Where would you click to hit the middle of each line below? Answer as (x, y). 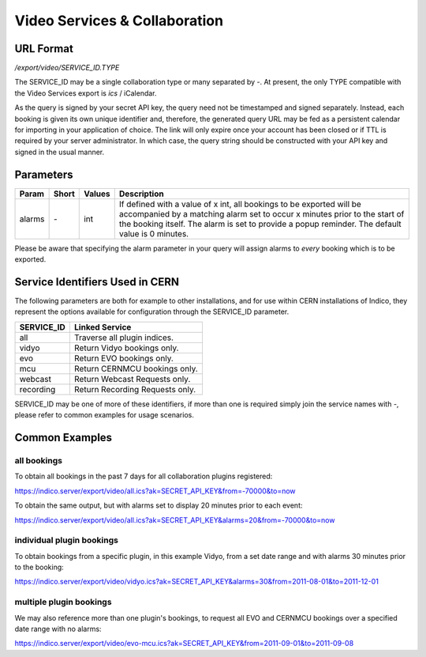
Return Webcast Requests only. (132, 379)
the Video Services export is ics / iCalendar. (86, 93)
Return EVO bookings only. (123, 358)
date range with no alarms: (58, 629)
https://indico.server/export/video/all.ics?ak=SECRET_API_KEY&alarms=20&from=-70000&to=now (175, 520)
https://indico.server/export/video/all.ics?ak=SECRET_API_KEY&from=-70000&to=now (155, 491)
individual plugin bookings (66, 540)
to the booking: (39, 567)
